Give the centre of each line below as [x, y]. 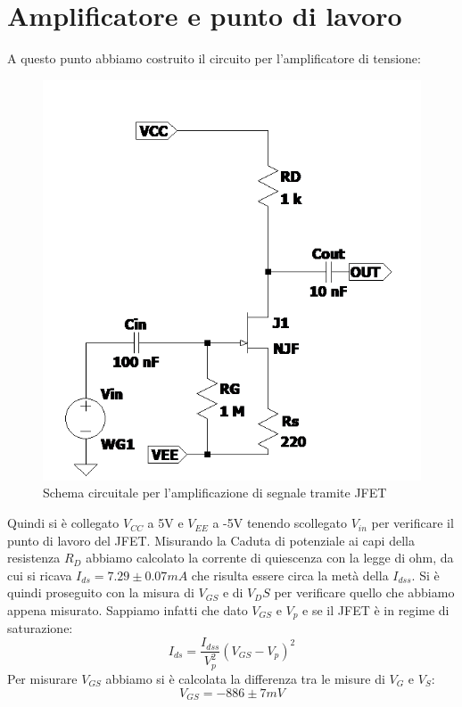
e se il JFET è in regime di [376, 610]
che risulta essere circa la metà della [290, 575]
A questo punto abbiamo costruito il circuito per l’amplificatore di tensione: [214, 58]
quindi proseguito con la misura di [101, 592]
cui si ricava [40, 575]
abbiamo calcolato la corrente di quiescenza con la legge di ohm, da [270, 558]
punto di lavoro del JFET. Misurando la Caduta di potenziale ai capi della [211, 540]
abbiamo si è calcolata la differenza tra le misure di [245, 678]
